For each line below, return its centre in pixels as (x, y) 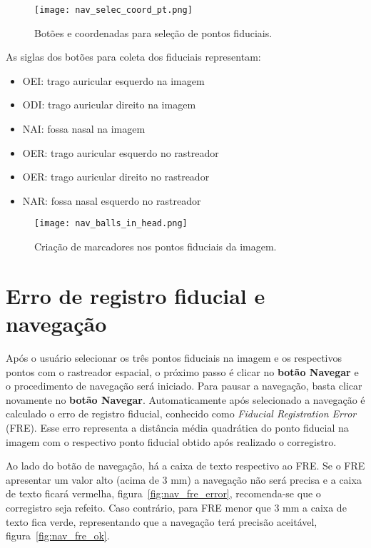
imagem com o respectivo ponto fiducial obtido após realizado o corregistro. (171, 441)
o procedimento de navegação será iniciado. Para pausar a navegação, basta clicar (184, 386)
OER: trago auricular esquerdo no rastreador (121, 152)
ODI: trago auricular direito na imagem (109, 105)
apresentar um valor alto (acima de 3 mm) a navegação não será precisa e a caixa (184, 479)
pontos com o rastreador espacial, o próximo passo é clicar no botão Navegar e (182, 371)
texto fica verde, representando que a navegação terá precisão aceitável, (162, 521)
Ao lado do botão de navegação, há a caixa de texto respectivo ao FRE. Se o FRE (185, 466)
